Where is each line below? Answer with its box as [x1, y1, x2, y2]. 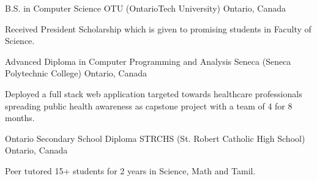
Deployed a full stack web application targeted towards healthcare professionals [5, 87, 302, 100]
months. [5, 111, 35, 124]
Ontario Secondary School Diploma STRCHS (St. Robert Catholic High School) [5, 131, 305, 144]
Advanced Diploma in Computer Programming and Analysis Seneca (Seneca [5, 54, 291, 67]
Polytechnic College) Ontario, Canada [5, 67, 147, 79]
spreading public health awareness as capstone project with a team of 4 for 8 [5, 99, 293, 112]
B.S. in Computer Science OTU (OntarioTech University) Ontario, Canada [5, 2, 286, 14]
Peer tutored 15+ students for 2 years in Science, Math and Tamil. [5, 164, 256, 177]
